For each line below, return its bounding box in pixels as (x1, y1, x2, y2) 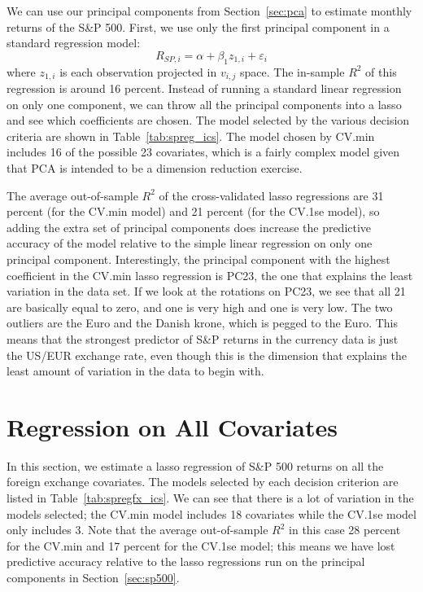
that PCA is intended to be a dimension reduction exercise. (7, 160, 303, 176)
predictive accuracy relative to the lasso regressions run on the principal (7, 553, 365, 570)
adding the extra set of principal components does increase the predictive (7, 218, 372, 235)
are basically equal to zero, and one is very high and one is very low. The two (7, 298, 393, 315)
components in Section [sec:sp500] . (7, 569, 180, 585)
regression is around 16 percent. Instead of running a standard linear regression (7, 80, 402, 97)
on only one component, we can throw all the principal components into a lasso (7, 95, 402, 112)
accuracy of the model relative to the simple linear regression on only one (7, 235, 373, 252)
